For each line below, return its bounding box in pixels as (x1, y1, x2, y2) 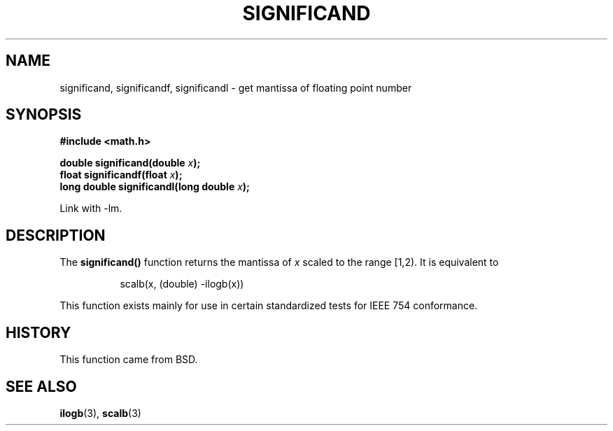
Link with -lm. (59, 202, 122, 215)
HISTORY (6, 323, 71, 341)
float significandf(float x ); (59, 169, 183, 181)
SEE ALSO (6, 377, 77, 395)
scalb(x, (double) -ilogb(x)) (120, 278, 244, 290)
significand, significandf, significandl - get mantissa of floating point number (59, 81, 412, 94)
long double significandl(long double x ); (59, 181, 250, 193)
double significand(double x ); (59, 157, 201, 169)
